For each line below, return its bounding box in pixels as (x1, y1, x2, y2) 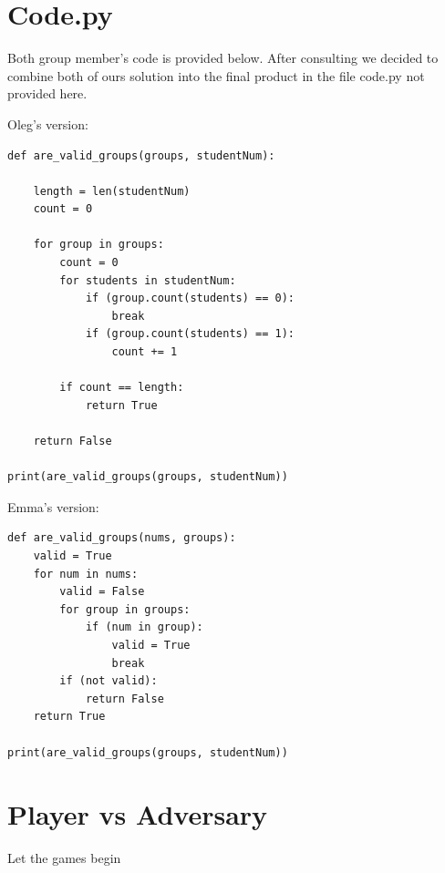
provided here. (7, 84, 88, 103)
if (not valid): (59, 674, 158, 688)
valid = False (59, 585, 145, 599)
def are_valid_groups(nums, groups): (7, 531, 236, 545)
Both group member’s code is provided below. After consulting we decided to (7, 48, 439, 67)
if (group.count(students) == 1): (85, 327, 295, 341)
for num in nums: (33, 567, 139, 580)
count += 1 (111, 345, 178, 359)
